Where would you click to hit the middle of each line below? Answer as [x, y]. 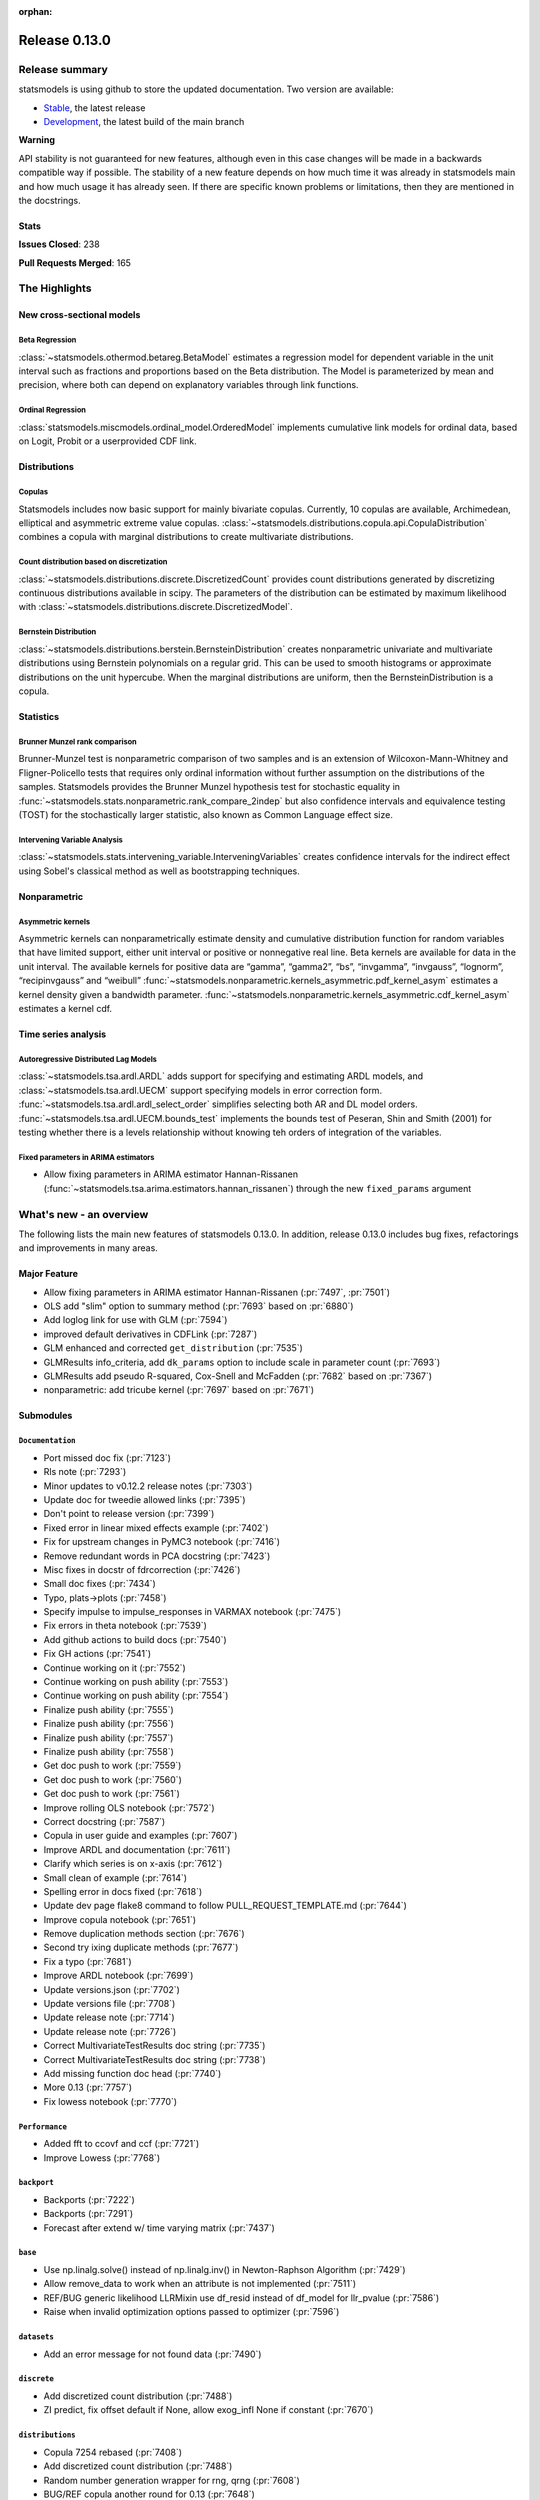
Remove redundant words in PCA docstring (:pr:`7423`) [157, 1556]
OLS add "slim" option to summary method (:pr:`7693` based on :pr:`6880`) [198, 1306]
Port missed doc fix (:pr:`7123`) [107, 1457]
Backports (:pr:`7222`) [89, 2199]
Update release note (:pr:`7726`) [110, 2031]
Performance [42, 2126]
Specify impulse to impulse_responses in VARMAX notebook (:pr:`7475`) [192, 1612]
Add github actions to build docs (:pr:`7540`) [135, 1639]
